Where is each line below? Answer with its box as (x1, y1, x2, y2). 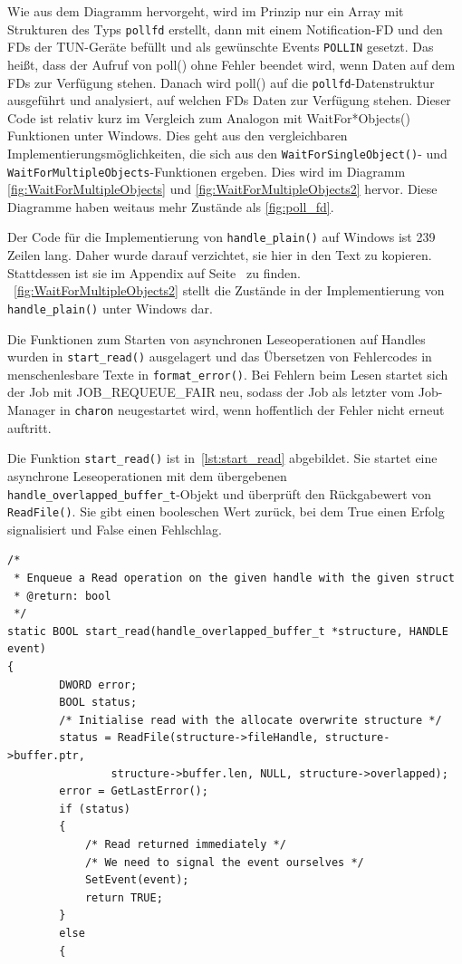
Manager (7, 400, 56, 419)
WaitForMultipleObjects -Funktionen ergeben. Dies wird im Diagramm (7, 161, 406, 180)
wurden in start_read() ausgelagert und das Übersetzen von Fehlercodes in (7, 347, 432, 366)
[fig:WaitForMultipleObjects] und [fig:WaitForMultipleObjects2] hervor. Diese (7, 179, 438, 198)
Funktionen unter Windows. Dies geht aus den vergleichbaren (7, 126, 348, 145)
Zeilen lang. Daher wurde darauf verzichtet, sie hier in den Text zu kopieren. (7, 246, 432, 265)
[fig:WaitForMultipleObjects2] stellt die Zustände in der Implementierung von (14, 281, 445, 300)
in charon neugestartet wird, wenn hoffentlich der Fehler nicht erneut (59, 400, 445, 419)
